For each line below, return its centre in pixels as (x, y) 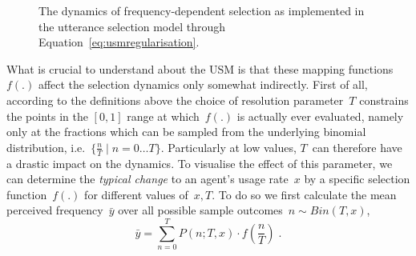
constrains (384, 100)
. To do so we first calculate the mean (304, 194)
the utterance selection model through (132, 26)
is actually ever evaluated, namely (320, 116)
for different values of (136, 194)
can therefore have (357, 147)
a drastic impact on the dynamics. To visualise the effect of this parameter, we (200, 163)
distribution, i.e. (46, 147)
